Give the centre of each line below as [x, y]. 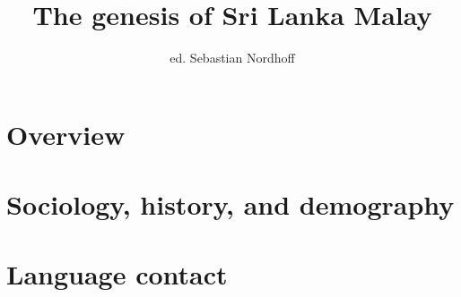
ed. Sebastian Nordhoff [232, 58]
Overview [66, 134]
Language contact [117, 274]
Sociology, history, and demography [230, 204]
